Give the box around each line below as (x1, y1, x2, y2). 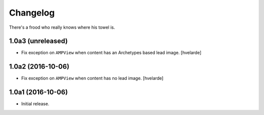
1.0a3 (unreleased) (9, 37, 68, 45)
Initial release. (21, 101, 49, 107)
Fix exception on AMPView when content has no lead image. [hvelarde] (21, 76, 164, 81)
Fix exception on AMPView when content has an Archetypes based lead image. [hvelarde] (21, 50, 201, 56)
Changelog (9, 7, 55, 18)
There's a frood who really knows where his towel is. (9, 24, 115, 30)
